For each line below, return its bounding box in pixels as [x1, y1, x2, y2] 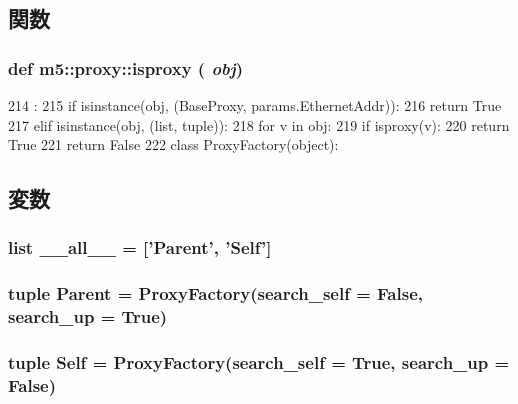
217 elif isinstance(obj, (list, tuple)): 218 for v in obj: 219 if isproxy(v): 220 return [8, 114, 510, 135]
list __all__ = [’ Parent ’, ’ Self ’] [8, 235, 272, 260]
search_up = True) [8, 304, 168, 329]
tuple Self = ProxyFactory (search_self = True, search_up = [8, 350, 510, 375]
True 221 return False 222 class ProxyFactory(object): [8, 134, 339, 155]
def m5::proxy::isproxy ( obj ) [8, 55, 243, 80]
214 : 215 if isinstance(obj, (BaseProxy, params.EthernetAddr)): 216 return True [8, 95, 502, 115]
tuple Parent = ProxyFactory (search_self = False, [8, 281, 423, 306]
